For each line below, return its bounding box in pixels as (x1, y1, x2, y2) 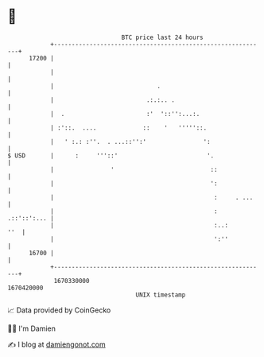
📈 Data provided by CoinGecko (7, 305, 111, 315)
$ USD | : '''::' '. (7, 151, 215, 160)
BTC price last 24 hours (121, 33, 204, 41)
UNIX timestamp (135, 290, 186, 299)
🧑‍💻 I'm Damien (7, 324, 56, 333)
